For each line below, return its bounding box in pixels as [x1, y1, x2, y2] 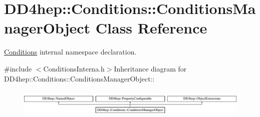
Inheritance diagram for [114, 63, 187, 73]
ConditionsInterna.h [43, 63, 105, 73]
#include [4, 63, 32, 73]
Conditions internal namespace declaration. [4, 46, 137, 57]
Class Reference [95, 17, 207, 38]
